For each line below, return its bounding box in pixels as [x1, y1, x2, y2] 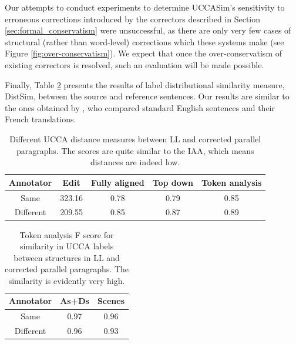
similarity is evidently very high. [8, 274, 125, 286]
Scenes [97, 295, 125, 307]
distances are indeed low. [90, 156, 180, 168]
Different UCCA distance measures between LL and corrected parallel [9, 132, 261, 145]
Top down [152, 176, 193, 188]
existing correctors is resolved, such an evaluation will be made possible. [5, 58, 264, 71]
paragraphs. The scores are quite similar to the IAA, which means [16, 144, 254, 156]
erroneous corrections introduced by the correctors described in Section [5, 12, 261, 25]
